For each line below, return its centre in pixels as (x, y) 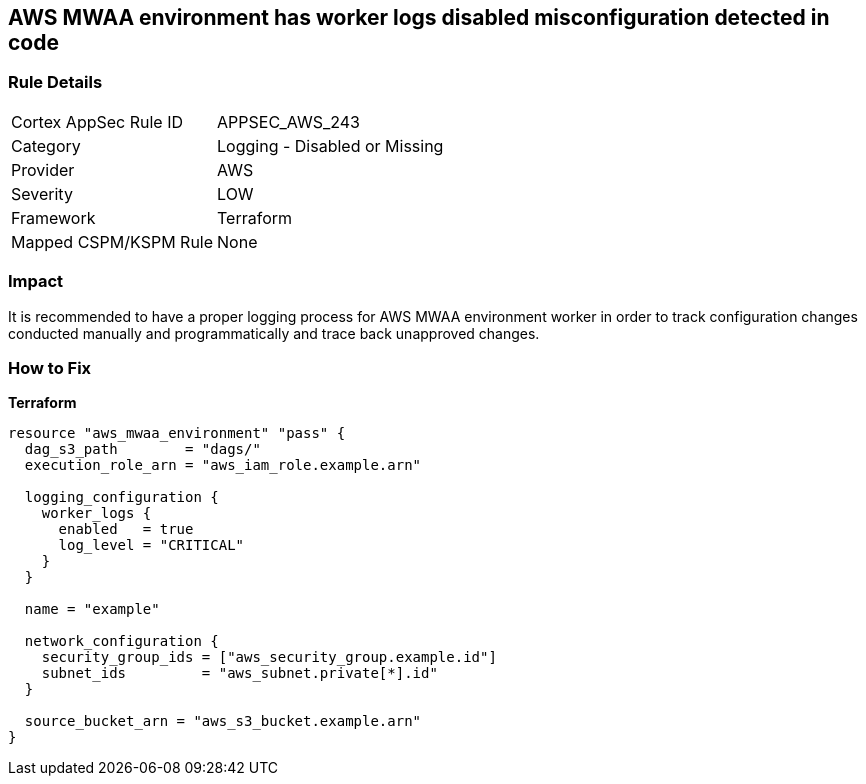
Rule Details (55, 82)
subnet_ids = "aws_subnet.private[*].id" (239, 673)
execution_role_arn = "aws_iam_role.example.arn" (223, 465)
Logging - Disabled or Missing (330, 145)
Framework (53, 217)
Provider (43, 169)
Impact (36, 281)
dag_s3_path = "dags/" (142, 449)
